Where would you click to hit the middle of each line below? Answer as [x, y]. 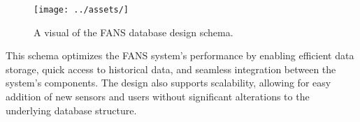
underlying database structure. [71, 110]
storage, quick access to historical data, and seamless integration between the [171, 69]
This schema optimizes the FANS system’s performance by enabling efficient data [180, 55]
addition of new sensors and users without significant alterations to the [158, 97]
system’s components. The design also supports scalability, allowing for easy [168, 83]
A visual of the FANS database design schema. [134, 32]
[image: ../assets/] [81, 10]
